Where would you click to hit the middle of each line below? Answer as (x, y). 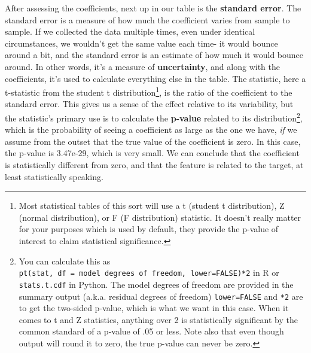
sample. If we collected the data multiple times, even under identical (130, 31)
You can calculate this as (65, 261)
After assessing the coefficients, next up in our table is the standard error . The (153, 8)
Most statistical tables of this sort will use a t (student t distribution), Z (152, 206)
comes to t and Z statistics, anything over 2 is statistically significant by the (158, 319)
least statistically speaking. (54, 176)
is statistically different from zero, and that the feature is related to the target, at (154, 165)
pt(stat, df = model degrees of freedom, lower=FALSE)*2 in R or (149, 273)
